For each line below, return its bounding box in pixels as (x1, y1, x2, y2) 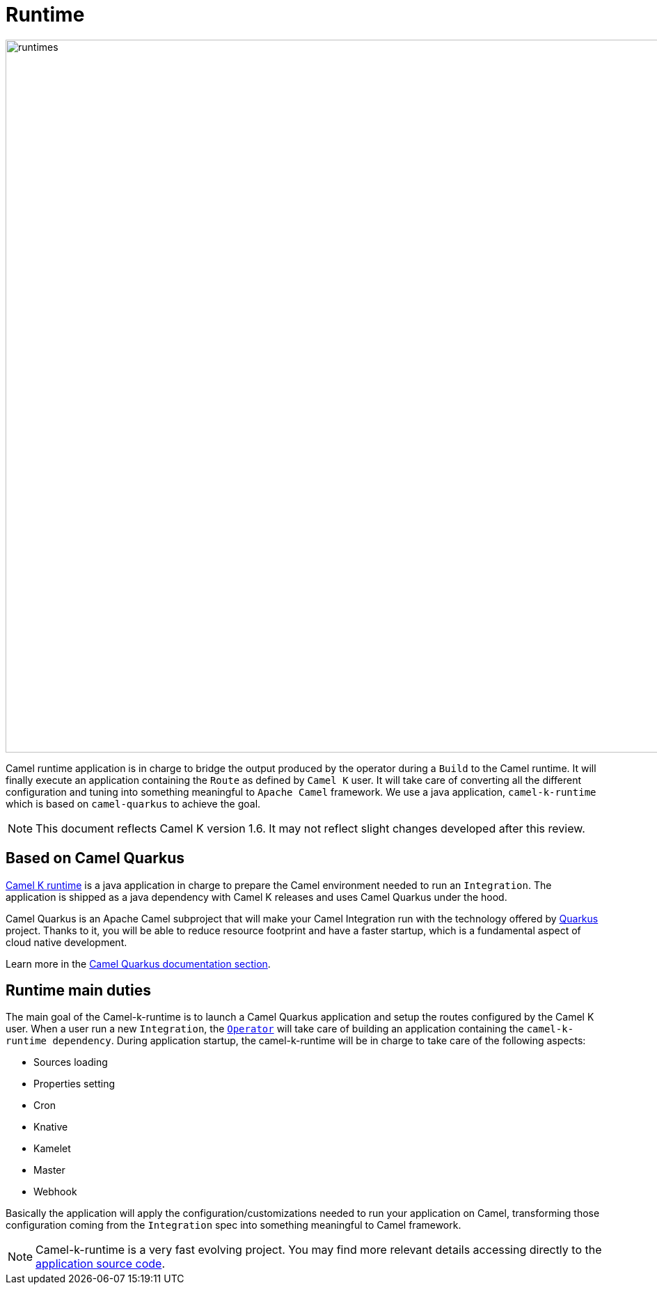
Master (33, 1164, 65, 1177)
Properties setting (33, 1078, 116, 1090)
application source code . (35, 1257, 166, 1271)
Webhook (33, 1186, 77, 1198)
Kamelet (33, 1142, 71, 1155)
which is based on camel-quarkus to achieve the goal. (6, 797, 261, 810)
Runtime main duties (6, 982, 152, 1000)
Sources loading (33, 1056, 108, 1069)
